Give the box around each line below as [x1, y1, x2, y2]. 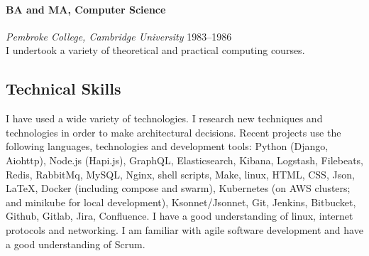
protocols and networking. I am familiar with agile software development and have [6, 222, 363, 237]
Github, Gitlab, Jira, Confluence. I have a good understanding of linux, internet [6, 208, 353, 223]
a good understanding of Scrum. [6, 236, 145, 251]
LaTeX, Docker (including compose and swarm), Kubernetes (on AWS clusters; [6, 181, 351, 196]
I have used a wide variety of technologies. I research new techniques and [6, 111, 323, 126]
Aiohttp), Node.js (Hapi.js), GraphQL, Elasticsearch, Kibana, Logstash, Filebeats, [6, 152, 363, 167]
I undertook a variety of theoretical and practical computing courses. [6, 43, 305, 58]
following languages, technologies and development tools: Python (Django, [6, 139, 329, 154]
